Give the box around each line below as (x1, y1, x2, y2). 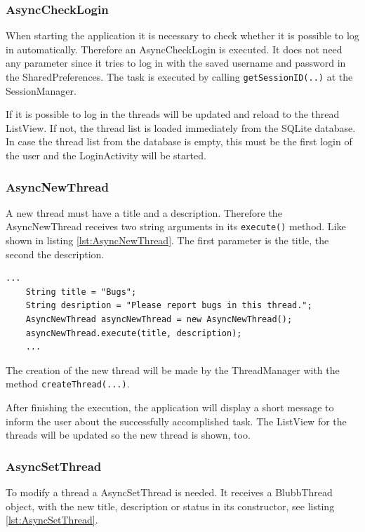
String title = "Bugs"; (25, 286, 137, 297)
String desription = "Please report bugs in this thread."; (25, 300, 312, 311)
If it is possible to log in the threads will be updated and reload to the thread (6, 107, 340, 121)
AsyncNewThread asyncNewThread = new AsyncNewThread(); (25, 314, 293, 325)
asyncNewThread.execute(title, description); (25, 328, 242, 338)
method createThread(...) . (6, 376, 130, 391)
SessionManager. (6, 83, 77, 98)
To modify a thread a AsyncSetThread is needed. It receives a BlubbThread (6, 485, 333, 500)
